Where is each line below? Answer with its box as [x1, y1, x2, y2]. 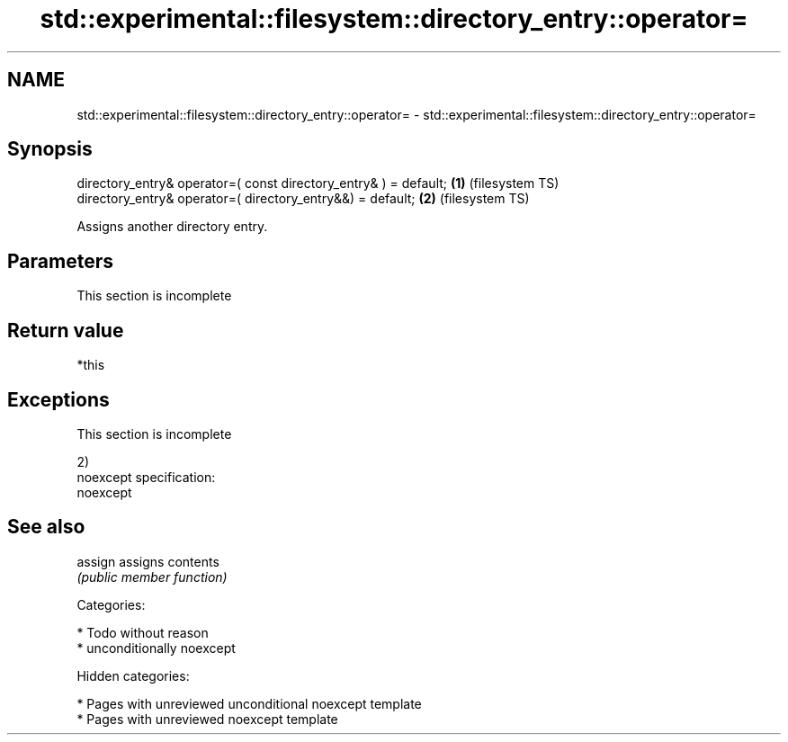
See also [7, 515, 85, 539]
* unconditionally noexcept [76, 639, 236, 656]
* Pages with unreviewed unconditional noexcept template [76, 695, 422, 711]
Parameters [7, 249, 113, 273]
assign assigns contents [76, 553, 219, 569]
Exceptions [7, 388, 110, 411]
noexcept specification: [76, 469, 216, 485]
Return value [7, 318, 124, 342]
